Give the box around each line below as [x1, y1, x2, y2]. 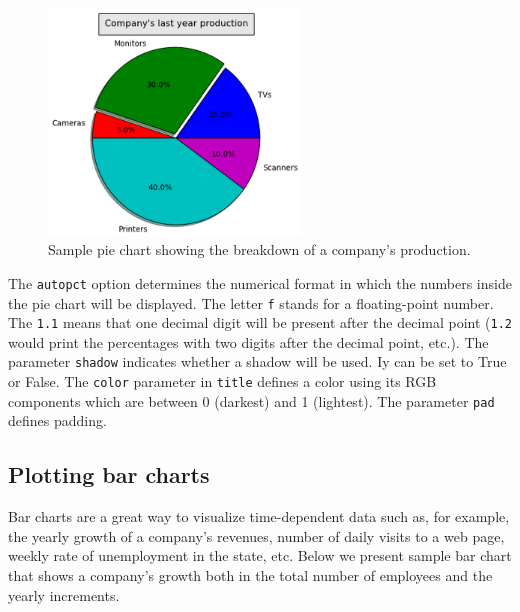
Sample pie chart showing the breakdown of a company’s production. [48, 239, 471, 260]
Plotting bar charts [8, 459, 210, 490]
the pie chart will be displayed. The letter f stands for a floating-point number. [8, 292, 494, 313]
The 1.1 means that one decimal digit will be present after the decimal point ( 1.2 [8, 312, 513, 333]
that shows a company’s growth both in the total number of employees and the [8, 565, 493, 585]
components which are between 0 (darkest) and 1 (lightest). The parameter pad [8, 390, 495, 411]
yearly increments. [8, 584, 120, 605]
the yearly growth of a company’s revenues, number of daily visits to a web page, [8, 525, 505, 546]
